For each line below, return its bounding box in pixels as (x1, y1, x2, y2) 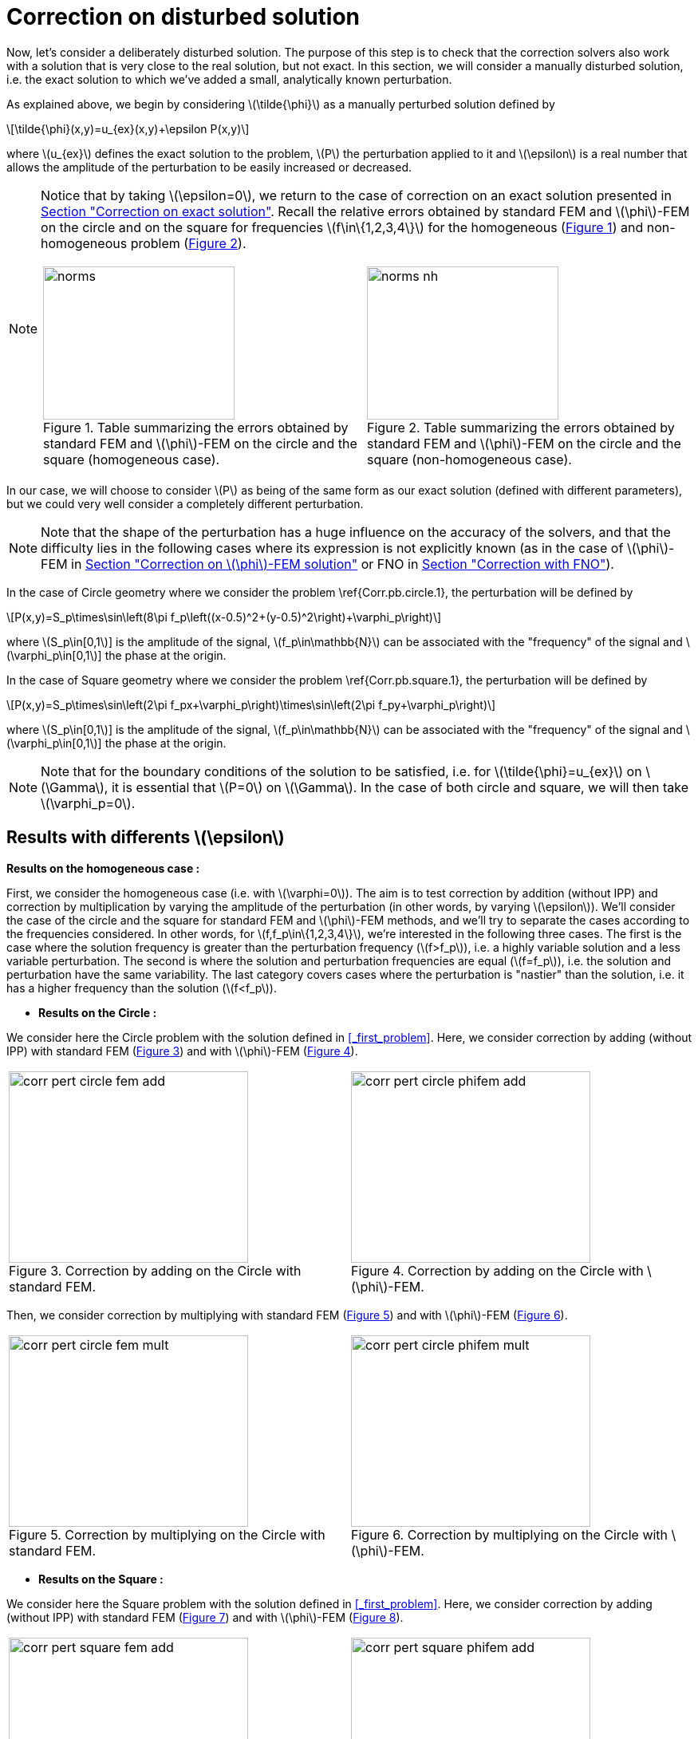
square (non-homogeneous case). (367, 451, 572, 467)
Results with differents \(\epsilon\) (6, 827, 285, 848)
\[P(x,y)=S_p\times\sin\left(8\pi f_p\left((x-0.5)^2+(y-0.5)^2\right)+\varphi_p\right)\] (6, 609, 442, 624)
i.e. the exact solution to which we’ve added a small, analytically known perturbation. (6, 72, 452, 86)
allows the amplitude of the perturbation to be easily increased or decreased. (6, 160, 412, 174)
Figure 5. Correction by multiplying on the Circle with (9, 1526, 325, 1543)
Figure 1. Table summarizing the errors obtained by (43, 419, 349, 436)
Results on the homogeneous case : (6, 861, 200, 875)
